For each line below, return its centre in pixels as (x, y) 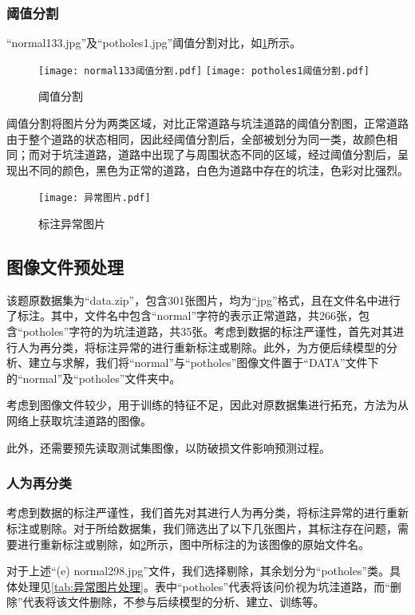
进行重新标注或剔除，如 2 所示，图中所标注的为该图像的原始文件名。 (193, 544)
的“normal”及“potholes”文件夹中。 (94, 378)
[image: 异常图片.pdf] (95, 198)
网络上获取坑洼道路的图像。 (79, 421)
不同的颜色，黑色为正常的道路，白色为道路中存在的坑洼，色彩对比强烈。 (218, 170)
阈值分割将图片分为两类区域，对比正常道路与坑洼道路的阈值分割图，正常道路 (207, 123)
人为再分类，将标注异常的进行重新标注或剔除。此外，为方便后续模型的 (202, 347)
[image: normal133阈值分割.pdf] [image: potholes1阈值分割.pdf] (204, 71)
